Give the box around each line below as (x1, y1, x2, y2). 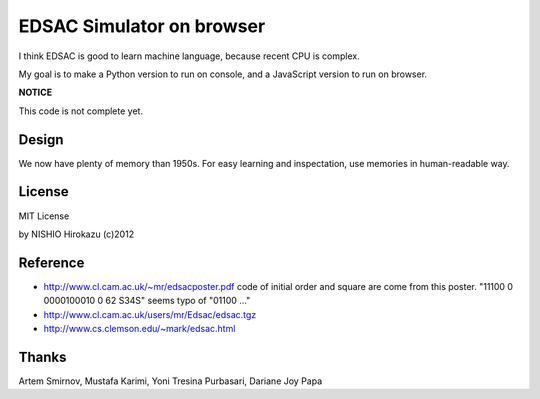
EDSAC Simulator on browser (18, 15, 266, 37)
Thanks (18, 348, 67, 365)
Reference (18, 254, 85, 271)
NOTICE (18, 86, 53, 99)
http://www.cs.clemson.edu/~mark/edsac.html (43, 323, 236, 334)
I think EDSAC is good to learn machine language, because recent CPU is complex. (18, 50, 360, 62)
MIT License (18, 210, 70, 222)
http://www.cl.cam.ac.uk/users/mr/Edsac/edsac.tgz (43, 308, 257, 320)
